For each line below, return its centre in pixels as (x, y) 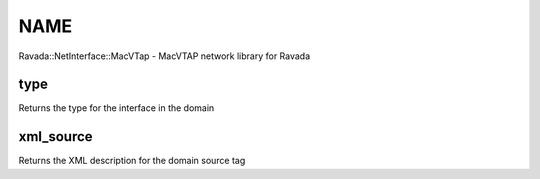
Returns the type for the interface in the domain (116, 108)
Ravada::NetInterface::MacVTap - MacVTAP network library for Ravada (164, 56)
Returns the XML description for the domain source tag (132, 161)
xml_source (56, 136)
